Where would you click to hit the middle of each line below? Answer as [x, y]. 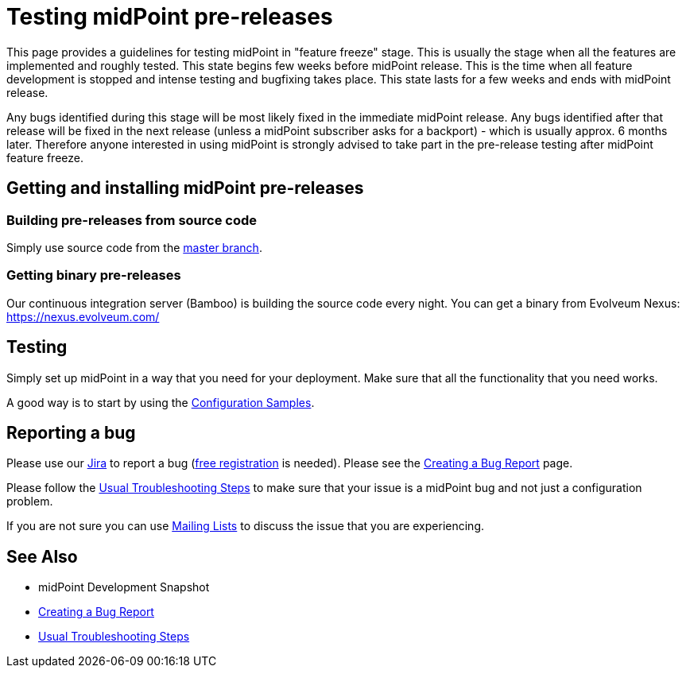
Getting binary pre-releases [94, 275]
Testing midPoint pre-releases [170, 17]
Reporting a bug [71, 432]
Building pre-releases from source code [132, 220]
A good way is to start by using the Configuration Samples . [161, 402]
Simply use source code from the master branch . [134, 247]
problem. [30, 502]
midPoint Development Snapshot [124, 587]
